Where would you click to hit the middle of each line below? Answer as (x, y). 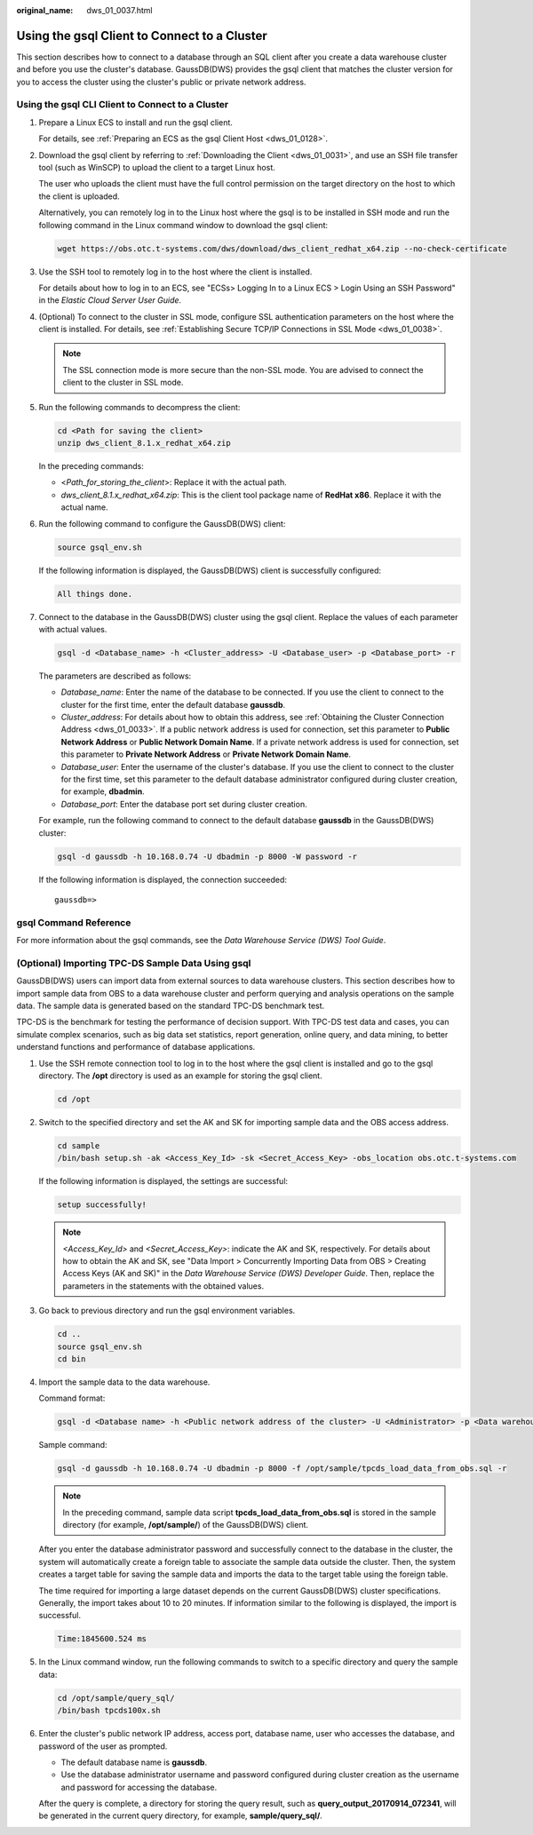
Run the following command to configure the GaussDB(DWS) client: (162, 523)
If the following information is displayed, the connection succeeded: (163, 879)
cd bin (72, 1358)
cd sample (79, 1145)
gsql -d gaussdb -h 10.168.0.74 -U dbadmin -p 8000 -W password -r (207, 856)
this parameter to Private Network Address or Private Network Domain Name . (206, 754)
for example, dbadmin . (103, 791)
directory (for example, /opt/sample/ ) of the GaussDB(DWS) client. (186, 1525)
